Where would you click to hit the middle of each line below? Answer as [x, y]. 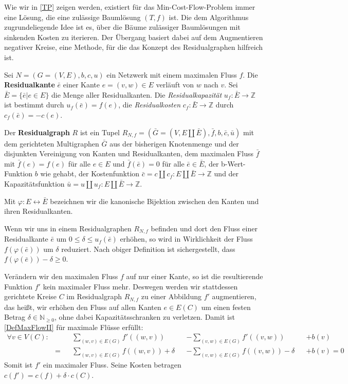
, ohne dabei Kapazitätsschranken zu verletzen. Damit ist [145, 317]
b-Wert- [233, 163]
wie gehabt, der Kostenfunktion [90, 173]
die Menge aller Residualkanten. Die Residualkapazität [137, 94]
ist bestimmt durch [34, 105]
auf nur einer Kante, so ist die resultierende [195, 276]
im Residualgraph [94, 296]
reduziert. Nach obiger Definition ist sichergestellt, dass [148, 249]
